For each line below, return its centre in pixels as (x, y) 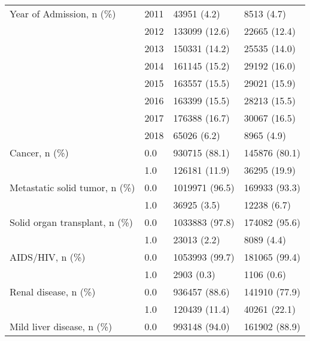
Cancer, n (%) (39, 153)
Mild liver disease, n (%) (61, 326)
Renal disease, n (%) (53, 292)
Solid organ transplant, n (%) (72, 222)
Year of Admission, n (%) (63, 13)
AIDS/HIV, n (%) (48, 257)
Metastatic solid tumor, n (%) (72, 187)
